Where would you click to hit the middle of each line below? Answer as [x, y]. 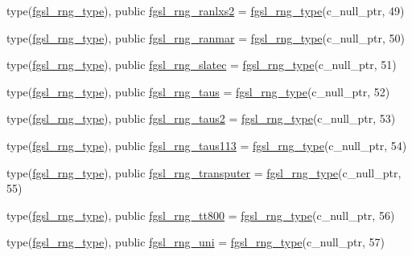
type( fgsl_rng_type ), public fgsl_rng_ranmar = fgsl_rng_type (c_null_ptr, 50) [206, 37]
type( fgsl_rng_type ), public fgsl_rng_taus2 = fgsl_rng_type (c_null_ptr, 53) [201, 118]
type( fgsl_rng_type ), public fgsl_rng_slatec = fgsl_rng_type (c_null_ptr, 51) [202, 65]
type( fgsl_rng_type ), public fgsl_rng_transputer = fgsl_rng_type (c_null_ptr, [204, 172]
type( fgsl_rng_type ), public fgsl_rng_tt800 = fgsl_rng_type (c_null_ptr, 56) [201, 215]
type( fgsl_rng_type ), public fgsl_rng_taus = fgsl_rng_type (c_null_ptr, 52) [198, 91]
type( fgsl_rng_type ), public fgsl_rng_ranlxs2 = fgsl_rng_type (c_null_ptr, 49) [206, 10]
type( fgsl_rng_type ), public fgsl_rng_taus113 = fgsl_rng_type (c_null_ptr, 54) [207, 145]
